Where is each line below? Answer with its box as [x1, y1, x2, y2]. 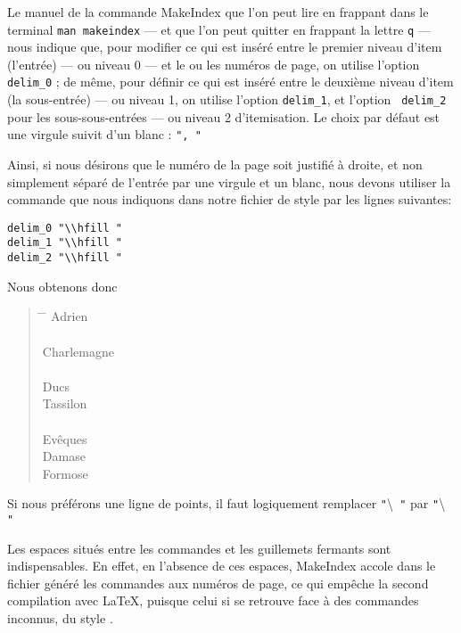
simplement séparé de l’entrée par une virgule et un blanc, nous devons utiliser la [7, 172, 451, 191]
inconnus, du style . [7, 608, 113, 627]
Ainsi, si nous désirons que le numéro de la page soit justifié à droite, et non [7, 155, 423, 173]
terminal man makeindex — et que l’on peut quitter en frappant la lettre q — [7, 20, 431, 38]
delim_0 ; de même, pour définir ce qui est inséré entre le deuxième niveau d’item [7, 72, 454, 91]
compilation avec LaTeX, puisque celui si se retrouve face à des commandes [7, 591, 419, 610]
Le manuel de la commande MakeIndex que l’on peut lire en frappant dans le [7, 3, 429, 21]
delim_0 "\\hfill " [7, 221, 122, 234]
